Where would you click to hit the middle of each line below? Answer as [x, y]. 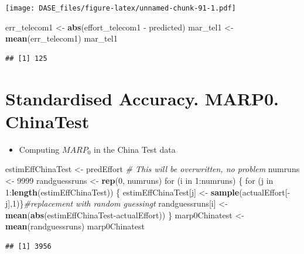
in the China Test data [135, 149]
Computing [39, 149]
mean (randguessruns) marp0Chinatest [75, 226]
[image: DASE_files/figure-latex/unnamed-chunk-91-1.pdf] [121, 8]
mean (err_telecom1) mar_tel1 [62, 38]
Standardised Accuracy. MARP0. [142, 98]
